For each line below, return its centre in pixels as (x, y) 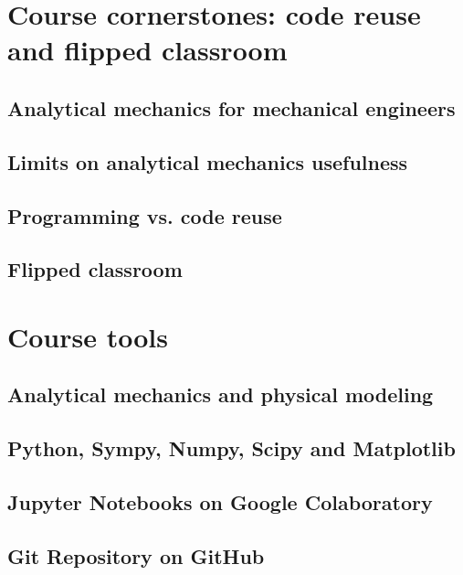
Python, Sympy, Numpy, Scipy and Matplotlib (231, 448)
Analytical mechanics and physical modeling (221, 394)
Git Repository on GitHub (136, 555)
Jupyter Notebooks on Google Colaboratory (220, 502)
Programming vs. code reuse (145, 215)
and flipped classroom (147, 50)
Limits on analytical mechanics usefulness (208, 161)
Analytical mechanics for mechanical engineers (231, 107)
